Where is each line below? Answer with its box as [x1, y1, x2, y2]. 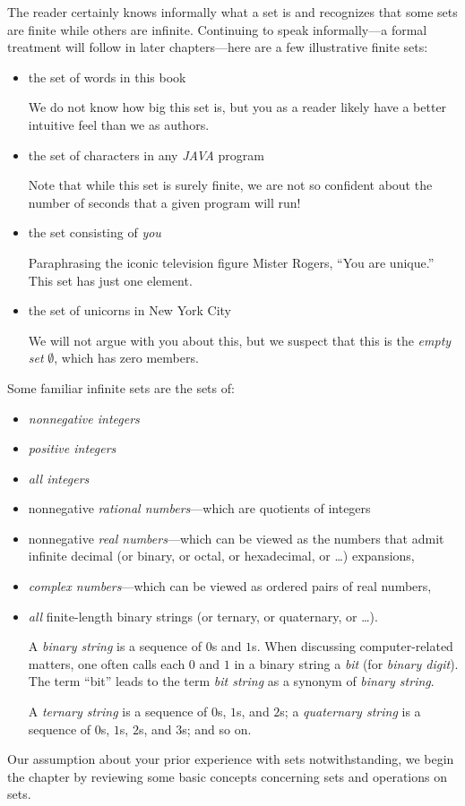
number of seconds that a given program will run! [28, 193, 301, 211]
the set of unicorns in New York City [28, 301, 231, 320]
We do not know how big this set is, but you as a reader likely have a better [28, 98, 447, 116]
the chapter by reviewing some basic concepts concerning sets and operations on [7, 767, 447, 785]
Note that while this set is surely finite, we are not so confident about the [28, 176, 433, 194]
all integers [28, 468, 90, 487]
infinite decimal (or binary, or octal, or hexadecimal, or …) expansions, [28, 546, 415, 565]
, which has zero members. [54, 348, 199, 367]
